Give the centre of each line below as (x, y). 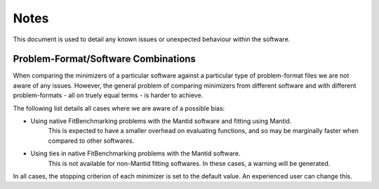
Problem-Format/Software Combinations (105, 59)
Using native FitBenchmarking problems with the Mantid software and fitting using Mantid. (161, 121)
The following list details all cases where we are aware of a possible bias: (119, 108)
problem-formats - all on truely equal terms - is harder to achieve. (108, 95)
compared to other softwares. (91, 141)
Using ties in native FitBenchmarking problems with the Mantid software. (135, 153)
